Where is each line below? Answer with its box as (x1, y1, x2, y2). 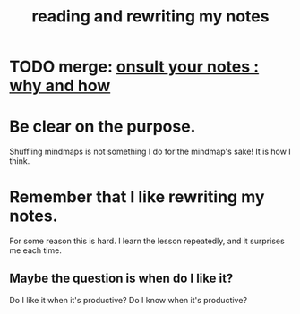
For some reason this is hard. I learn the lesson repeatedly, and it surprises (9, 235, 285, 247)
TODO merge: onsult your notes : (9, 56, 260, 77)
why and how (9, 76, 111, 96)
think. (9, 156, 30, 166)
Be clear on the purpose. (9, 116, 196, 137)
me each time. (9, 245, 63, 256)
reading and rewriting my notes (31, 6, 270, 27)
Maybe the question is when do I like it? (9, 271, 234, 286)
